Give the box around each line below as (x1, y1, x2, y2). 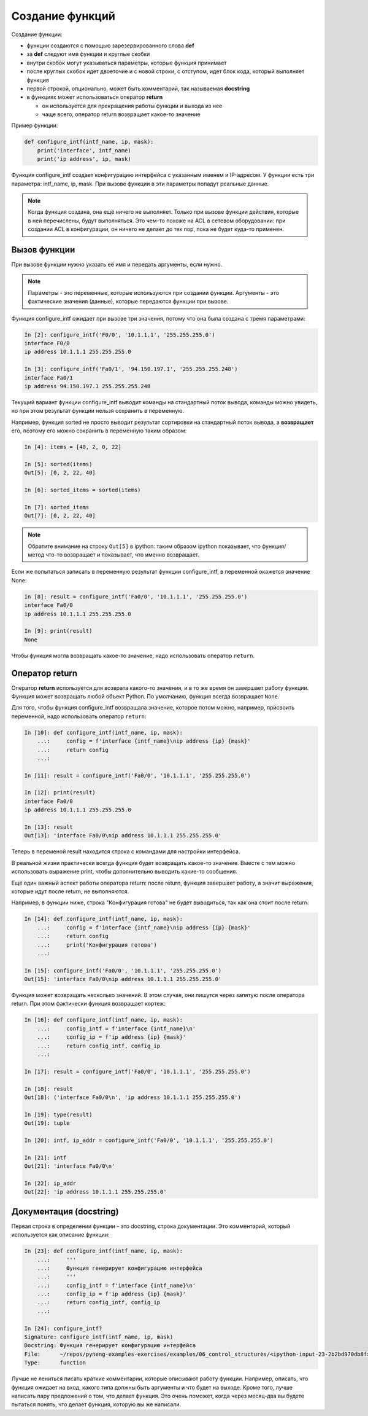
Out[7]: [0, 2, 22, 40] (24, 512, 96, 519)
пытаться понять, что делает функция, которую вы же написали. (11, 1401, 182, 1408)
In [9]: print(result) (24, 627, 93, 635)
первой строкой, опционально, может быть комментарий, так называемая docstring (26, 85, 250, 92)
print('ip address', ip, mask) (37, 155, 131, 163)
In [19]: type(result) (24, 1111, 93, 1118)
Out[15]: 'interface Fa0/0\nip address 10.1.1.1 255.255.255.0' (24, 976, 222, 983)
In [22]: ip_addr (24, 1179, 77, 1187)
